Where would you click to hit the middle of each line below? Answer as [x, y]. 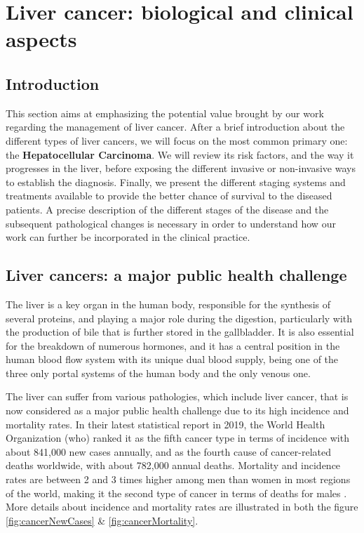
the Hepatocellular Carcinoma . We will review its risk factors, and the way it [180, 154]
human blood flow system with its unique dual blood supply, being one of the [172, 359]
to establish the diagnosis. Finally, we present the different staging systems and [176, 182]
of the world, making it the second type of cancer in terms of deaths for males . [176, 493]
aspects [41, 39]
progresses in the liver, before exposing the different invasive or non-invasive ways [181, 168]
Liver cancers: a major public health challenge [176, 275]
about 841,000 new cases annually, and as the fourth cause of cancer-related [168, 451]
